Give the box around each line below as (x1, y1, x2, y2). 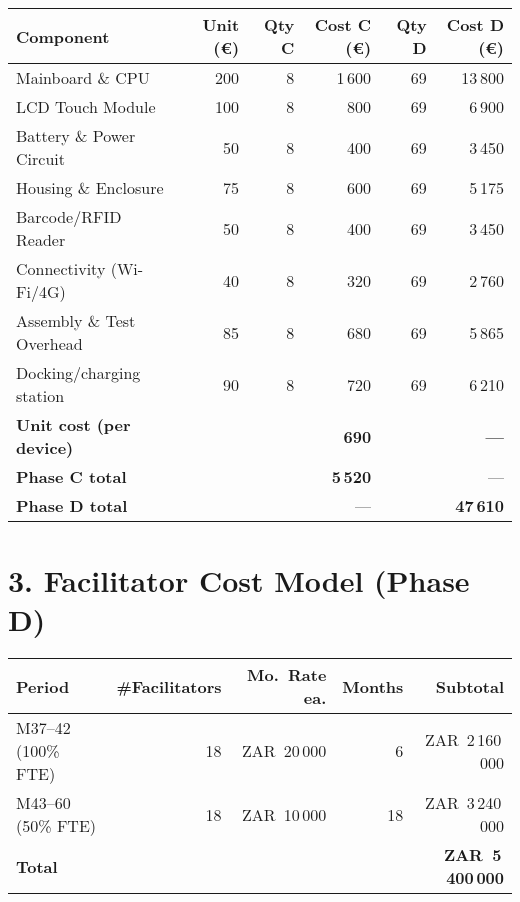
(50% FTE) (16, 814, 97, 838)
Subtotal (435, 674, 504, 698)
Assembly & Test (16, 309, 136, 332)
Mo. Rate (247, 663, 327, 687)
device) (16, 436, 74, 459)
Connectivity (16, 257, 106, 280)
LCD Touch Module (16, 95, 156, 118)
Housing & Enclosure (16, 176, 164, 199)
